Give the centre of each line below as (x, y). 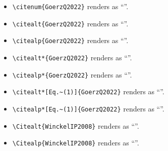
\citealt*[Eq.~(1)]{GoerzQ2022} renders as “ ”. (88, 91)
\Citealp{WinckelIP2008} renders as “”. (76, 143)
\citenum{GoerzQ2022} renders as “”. (70, 6)
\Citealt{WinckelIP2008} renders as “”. (76, 125)
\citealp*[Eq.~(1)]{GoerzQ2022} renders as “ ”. (88, 108)
